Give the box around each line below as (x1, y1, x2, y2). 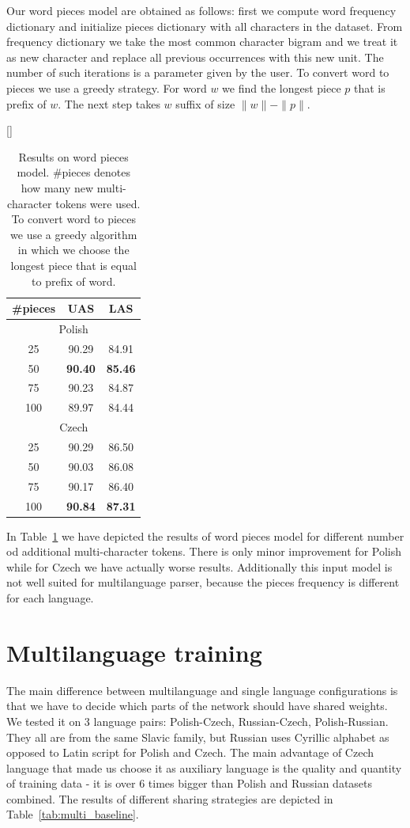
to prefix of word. (32, 272, 116, 289)
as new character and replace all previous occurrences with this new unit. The (6, 48, 384, 65)
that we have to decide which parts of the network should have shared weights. (6, 697, 388, 714)
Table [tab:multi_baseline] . (6, 806, 139, 822)
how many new (21, 179, 94, 196)
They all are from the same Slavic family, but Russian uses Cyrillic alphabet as (6, 728, 389, 745)
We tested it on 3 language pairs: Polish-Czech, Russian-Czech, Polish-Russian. (6, 712, 389, 729)
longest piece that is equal (10, 256, 137, 273)
